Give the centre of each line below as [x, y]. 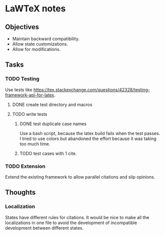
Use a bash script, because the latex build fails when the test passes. [90, 133]
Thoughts [20, 193]
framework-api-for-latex [30, 95]
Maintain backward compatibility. [46, 39]
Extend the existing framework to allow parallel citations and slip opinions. [80, 177]
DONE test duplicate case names [53, 124]
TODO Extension [25, 166]
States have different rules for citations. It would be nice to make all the [77, 217]
